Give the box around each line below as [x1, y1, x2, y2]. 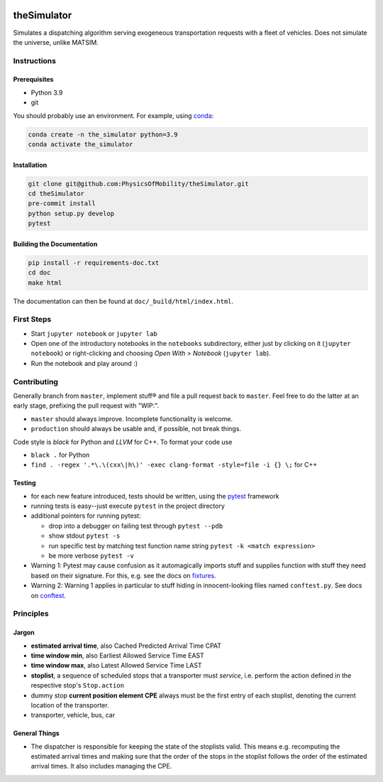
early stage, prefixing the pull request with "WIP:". [13, 401, 160, 410]
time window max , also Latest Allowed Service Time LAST [30, 661, 202, 670]
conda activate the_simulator [28, 141, 133, 148]
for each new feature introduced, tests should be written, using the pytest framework [30, 492, 279, 500]
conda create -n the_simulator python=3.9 [28, 130, 178, 139]
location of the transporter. [30, 700, 109, 710]
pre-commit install [28, 200, 96, 207]
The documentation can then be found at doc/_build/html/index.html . [13, 297, 234, 305]
